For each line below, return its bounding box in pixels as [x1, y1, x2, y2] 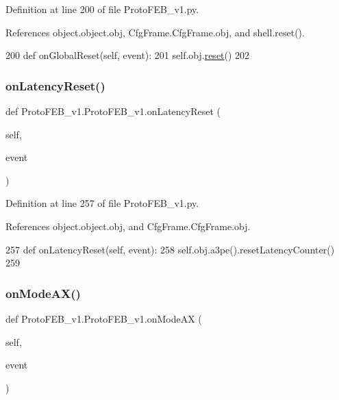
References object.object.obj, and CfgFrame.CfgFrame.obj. [5, 218, 251, 233]
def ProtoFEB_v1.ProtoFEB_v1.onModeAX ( [5, 311, 202, 325]
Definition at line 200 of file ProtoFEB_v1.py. [5, 2, 199, 16]
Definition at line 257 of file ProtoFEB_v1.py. [5, 196, 199, 210]
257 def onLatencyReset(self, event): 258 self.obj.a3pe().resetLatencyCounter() [5, 242, 335, 256]
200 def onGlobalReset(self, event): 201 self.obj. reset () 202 [5, 48, 250, 62]
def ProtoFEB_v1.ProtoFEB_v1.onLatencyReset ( [5, 104, 221, 118]
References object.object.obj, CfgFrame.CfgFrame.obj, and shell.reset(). [5, 25, 305, 39]
